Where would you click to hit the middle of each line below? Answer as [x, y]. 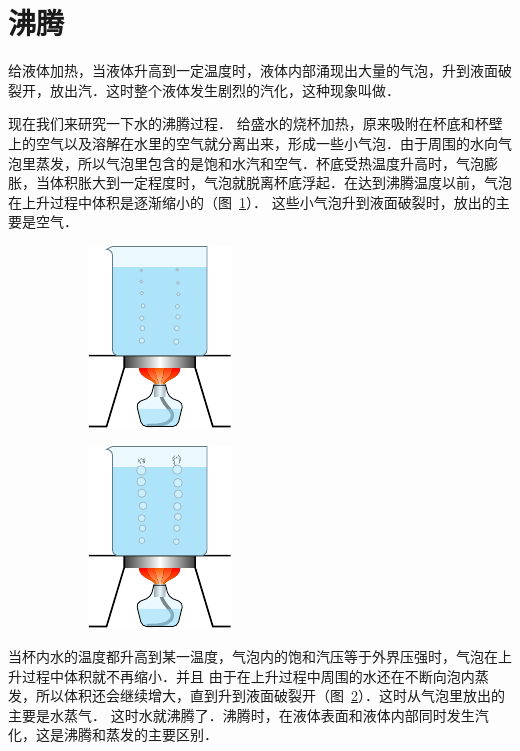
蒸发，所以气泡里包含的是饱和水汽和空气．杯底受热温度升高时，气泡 [259, 162]
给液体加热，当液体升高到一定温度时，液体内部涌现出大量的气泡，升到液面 [253, 70]
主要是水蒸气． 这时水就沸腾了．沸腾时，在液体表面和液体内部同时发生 [241, 714]
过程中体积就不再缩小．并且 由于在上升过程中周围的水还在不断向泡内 [248, 675]
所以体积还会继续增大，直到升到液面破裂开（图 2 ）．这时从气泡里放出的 [270, 695]
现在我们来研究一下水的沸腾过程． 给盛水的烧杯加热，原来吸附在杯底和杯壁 [255, 123]
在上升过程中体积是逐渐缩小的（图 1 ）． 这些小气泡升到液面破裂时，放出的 [252, 201]
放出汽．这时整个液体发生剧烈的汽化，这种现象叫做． [224, 89]
